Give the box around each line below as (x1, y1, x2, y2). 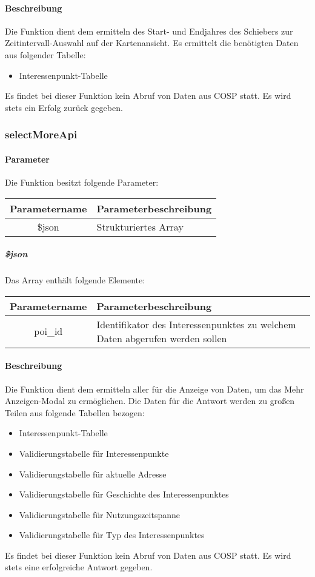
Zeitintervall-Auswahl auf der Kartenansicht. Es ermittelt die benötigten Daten (5, 36, 299, 49)
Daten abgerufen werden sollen (96, 331, 227, 345)
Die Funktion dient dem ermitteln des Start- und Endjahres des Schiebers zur (5, 24, 293, 37)
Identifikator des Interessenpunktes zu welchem (96, 317, 296, 331)
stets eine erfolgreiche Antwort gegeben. (5, 561, 153, 573)
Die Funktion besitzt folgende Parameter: (5, 176, 159, 188)
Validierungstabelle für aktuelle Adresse (19, 467, 167, 480)
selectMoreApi (5, 127, 78, 142)
